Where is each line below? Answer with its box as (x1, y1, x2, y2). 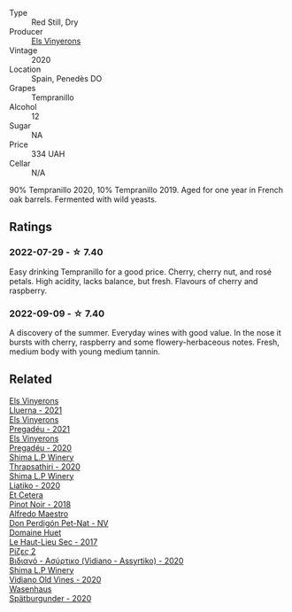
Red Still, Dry (31, 17, 79, 27)
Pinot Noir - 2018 (9, 499, 72, 509)
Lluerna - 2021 (9, 405, 63, 415)
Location (9, 64, 42, 74)
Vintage (9, 45, 38, 56)
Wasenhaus (9, 584, 52, 594)
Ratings (9, 220, 53, 235)
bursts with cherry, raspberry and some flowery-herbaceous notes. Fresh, (9, 337, 280, 347)
